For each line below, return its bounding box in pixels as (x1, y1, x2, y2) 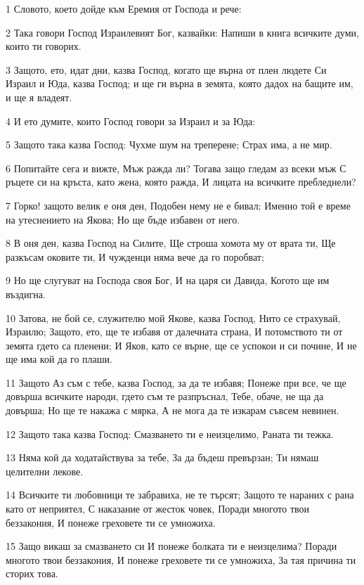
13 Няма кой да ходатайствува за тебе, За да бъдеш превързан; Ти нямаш (6, 450, 319, 465)
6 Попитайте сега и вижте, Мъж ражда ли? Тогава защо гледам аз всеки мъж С (6, 160, 346, 175)
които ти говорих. (6, 39, 82, 53)
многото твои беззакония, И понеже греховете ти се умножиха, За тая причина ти (6, 552, 356, 567)
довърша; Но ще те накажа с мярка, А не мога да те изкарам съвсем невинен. (6, 403, 339, 418)
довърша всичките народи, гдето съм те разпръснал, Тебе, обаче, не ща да (6, 389, 324, 404)
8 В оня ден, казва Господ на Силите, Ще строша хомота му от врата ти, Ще (6, 236, 336, 250)
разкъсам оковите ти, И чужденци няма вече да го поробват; (6, 249, 264, 264)
